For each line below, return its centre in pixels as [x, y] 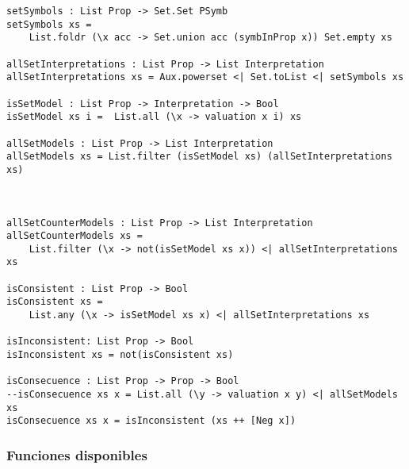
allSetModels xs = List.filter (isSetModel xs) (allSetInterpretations [199, 157]
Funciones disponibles [77, 454]
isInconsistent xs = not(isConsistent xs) [120, 355]
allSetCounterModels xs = [75, 236]
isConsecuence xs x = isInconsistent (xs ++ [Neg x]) [151, 421]
